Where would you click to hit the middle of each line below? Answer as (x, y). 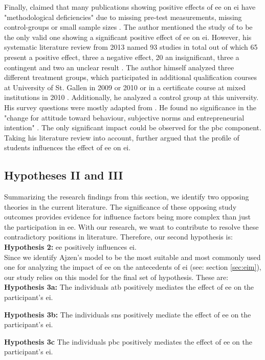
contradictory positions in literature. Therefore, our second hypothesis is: (118, 237)
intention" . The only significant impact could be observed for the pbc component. (133, 127)
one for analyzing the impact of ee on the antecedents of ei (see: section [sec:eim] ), (133, 267)
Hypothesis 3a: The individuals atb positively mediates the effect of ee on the (129, 287)
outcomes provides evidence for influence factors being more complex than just (127, 217)
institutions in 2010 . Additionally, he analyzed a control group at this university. (131, 97)
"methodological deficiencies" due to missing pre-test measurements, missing (123, 17)
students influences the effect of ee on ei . (68, 147)
